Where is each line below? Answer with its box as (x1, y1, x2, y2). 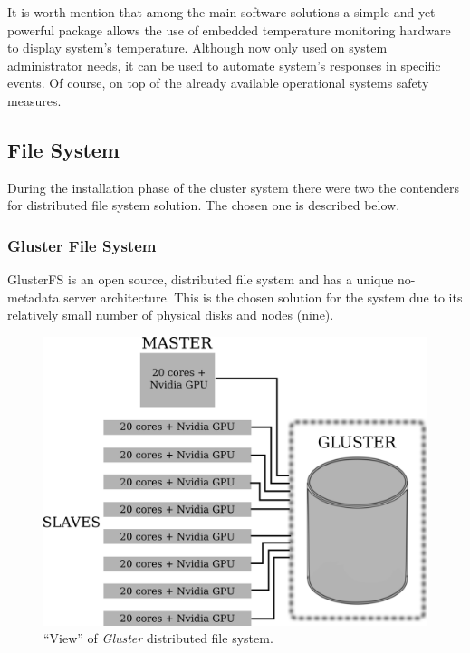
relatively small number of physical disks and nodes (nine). (7, 305, 334, 324)
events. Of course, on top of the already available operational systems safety (7, 73, 429, 92)
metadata (7, 287, 60, 306)
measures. (7, 91, 62, 110)
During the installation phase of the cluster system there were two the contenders (7, 178, 459, 197)
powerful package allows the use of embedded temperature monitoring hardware (7, 20, 451, 39)
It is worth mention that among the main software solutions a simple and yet (7, 3, 436, 21)
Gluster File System (7, 234, 157, 256)
